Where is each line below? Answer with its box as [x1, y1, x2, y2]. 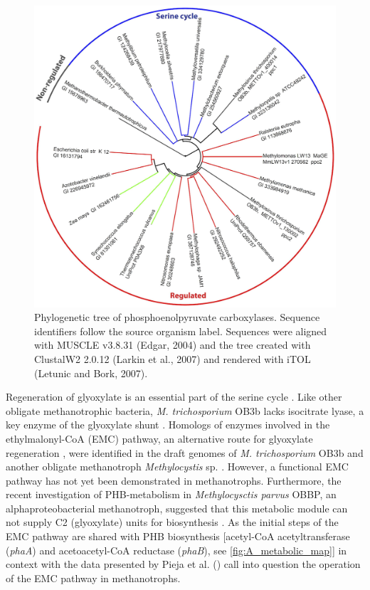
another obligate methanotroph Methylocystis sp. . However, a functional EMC [6, 459, 349, 474]
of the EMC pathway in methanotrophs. [6, 570, 181, 585]
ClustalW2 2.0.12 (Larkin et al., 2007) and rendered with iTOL [34, 351, 311, 366]
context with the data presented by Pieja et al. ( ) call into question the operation [6, 557, 361, 571]
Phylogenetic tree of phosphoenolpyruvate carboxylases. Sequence [34, 310, 320, 325]
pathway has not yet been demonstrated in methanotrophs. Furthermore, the [6, 473, 342, 488]
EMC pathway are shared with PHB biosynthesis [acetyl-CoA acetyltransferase [6, 529, 350, 544]
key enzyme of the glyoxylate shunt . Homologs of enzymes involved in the [6, 417, 330, 432]
